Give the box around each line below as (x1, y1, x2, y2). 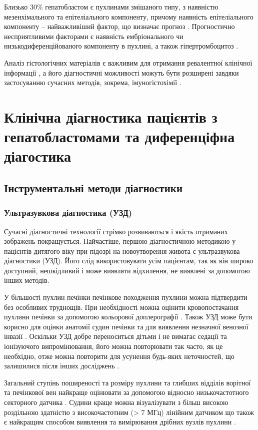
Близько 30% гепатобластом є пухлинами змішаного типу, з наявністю (4, 2, 218, 12)
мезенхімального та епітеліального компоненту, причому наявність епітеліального (4, 11, 253, 22)
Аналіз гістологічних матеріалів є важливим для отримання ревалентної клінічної (4, 57, 252, 68)
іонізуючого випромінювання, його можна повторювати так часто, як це (4, 341, 223, 351)
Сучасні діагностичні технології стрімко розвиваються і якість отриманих (4, 226, 228, 236)
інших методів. (4, 275, 49, 285)
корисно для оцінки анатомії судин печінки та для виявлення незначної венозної (4, 321, 248, 331)
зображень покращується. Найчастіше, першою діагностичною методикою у (4, 236, 236, 246)
